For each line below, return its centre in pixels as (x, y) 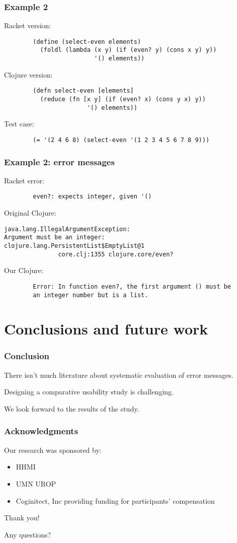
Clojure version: (28, 74)
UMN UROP (36, 483)
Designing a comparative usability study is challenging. (89, 392)
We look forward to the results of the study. (72, 408)
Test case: (19, 124)
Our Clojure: (24, 270)
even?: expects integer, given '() (92, 197)
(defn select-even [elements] (83, 91)
